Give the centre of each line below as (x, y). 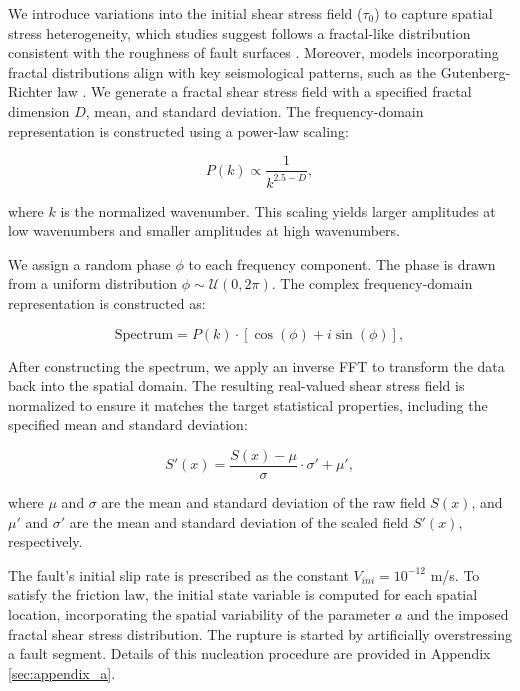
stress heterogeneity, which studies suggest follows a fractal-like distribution (239, 32)
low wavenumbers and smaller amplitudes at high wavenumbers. (204, 230)
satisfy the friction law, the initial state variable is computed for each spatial (243, 594)
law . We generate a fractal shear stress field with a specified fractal (264, 91)
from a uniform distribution (93, 283)
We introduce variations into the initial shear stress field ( (185, 13)
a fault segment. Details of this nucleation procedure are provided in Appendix (249, 653)
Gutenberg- (475, 71)
